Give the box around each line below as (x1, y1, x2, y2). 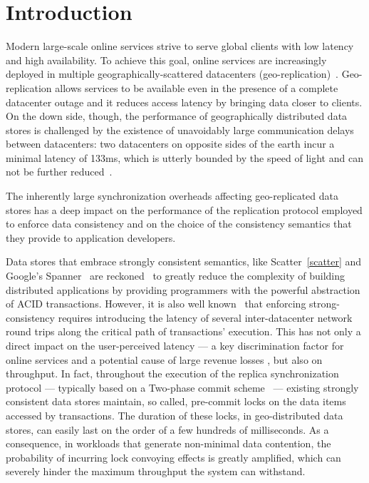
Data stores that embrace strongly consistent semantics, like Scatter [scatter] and (6, 254, 362, 269)
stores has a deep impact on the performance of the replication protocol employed (6, 202, 363, 217)
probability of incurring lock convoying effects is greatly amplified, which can (6, 449, 341, 464)
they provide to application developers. (6, 230, 176, 245)
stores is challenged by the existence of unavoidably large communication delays (6, 122, 354, 137)
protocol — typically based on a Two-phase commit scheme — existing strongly (6, 380, 359, 395)
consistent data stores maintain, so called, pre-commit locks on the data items (6, 394, 346, 409)
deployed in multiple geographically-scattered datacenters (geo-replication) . (6, 66, 338, 81)
